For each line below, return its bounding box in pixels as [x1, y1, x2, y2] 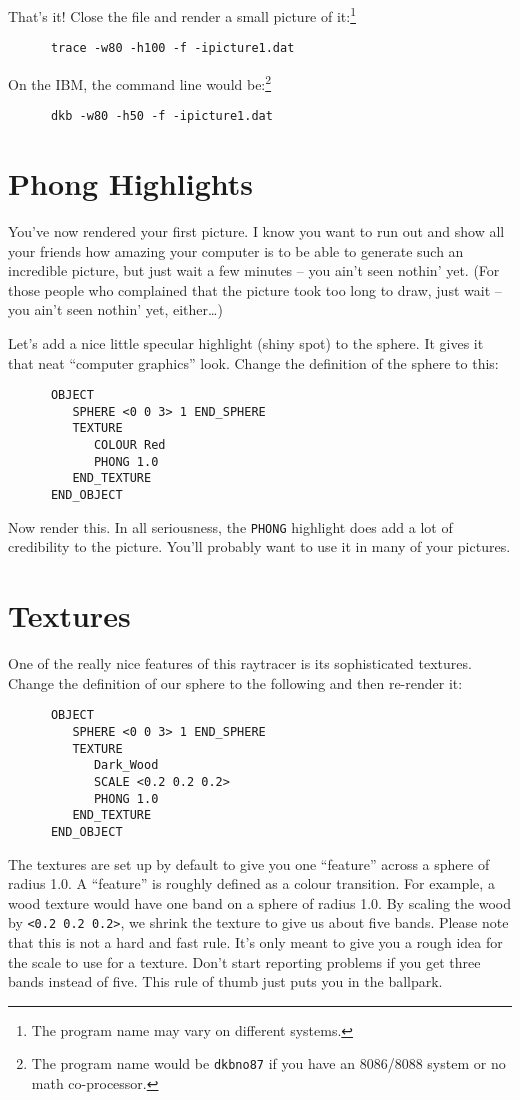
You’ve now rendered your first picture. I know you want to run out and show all [8, 220, 505, 241]
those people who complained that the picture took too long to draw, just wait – [8, 279, 502, 300]
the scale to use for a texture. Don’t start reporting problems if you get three [8, 951, 481, 972]
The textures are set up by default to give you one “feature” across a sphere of [8, 853, 490, 874]
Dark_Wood [93, 758, 159, 773]
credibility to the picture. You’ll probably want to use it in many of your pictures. [8, 536, 511, 557]
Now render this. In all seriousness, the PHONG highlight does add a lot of [8, 516, 453, 537]
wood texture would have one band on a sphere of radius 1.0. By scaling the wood [8, 892, 511, 913]
